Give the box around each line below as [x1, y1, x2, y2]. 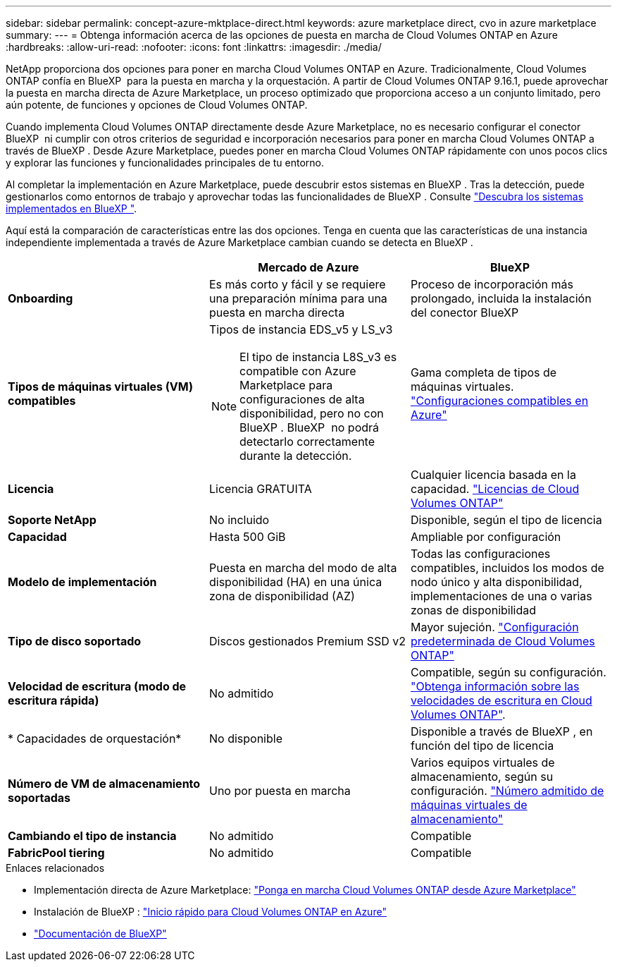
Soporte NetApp [8, 513, 96, 527]
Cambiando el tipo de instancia [8, 829, 177, 843]
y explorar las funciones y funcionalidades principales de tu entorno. [6, 157, 324, 169]
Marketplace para [239, 378, 333, 392]
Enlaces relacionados [6, 862, 105, 874]
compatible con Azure [239, 364, 356, 378]
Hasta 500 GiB [208, 530, 286, 544]
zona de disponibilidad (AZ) [208, 589, 355, 603]
